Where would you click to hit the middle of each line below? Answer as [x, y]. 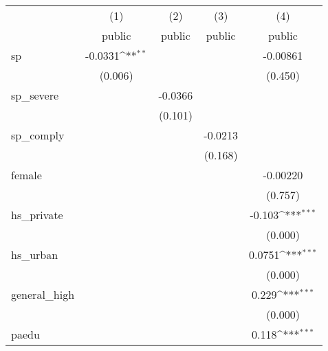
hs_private [37, 215]
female [26, 175]
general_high [43, 294]
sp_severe [35, 95]
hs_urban [35, 254]
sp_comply [38, 135]
